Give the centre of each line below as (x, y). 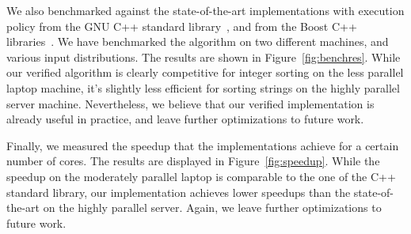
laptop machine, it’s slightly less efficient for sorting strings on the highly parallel (203, 87)
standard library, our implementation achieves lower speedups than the (179, 192)
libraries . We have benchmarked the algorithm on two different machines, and (198, 42)
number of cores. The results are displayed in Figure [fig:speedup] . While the (193, 161)
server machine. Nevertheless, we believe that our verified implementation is (190, 103)
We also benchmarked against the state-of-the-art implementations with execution (205, 10)
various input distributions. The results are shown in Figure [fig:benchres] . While (204, 57)
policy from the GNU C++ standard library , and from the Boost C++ (182, 26)
